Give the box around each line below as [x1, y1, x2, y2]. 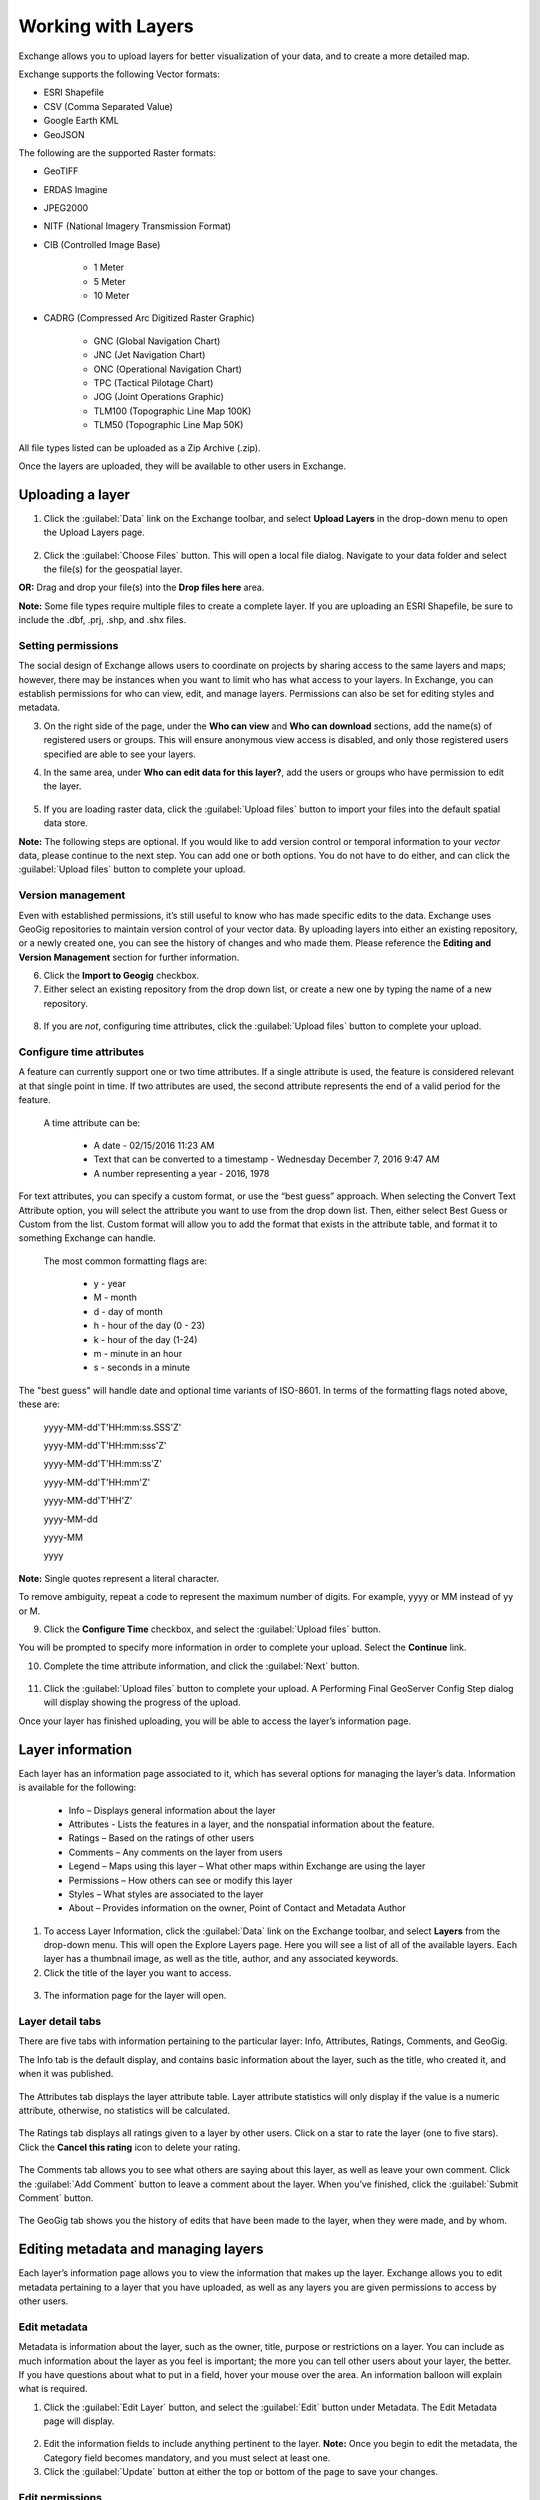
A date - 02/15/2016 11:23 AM [93, 1139, 215, 1151]
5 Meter [93, 275, 126, 287]
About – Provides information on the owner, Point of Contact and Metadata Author [68, 1902, 406, 1914]
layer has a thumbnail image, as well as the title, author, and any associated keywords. [43, 1953, 399, 1965]
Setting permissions [18, 638, 119, 652]
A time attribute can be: [43, 1116, 141, 1129]
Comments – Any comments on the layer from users [68, 1846, 283, 1858]
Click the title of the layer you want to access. [43, 1966, 232, 1979]
